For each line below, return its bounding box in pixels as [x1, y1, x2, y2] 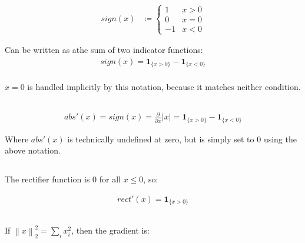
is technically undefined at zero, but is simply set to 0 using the [67, 132, 297, 145]
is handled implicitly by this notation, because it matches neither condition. [27, 80, 301, 92]
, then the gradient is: [71, 224, 150, 236]
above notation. [5, 144, 61, 157]
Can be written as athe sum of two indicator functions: [5, 44, 203, 56]
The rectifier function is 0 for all [5, 173, 121, 185]
